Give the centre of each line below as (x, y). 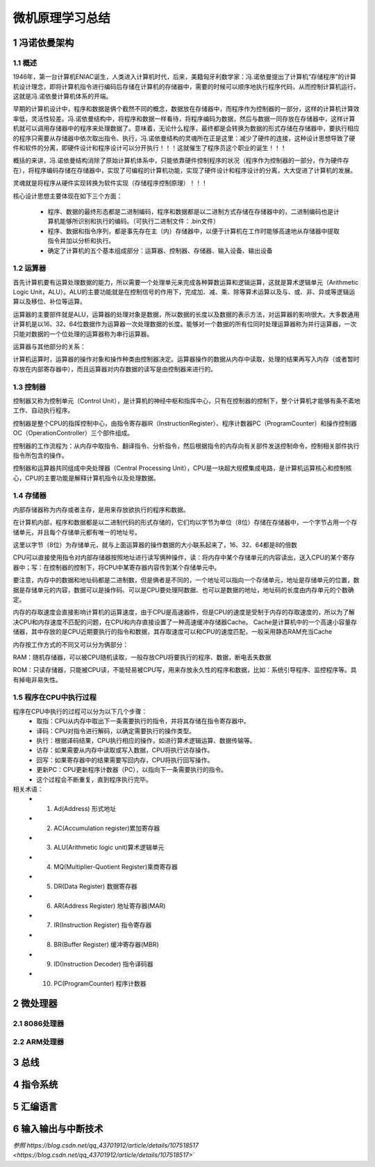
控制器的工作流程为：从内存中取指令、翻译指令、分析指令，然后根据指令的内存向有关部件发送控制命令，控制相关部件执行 (186, 446)
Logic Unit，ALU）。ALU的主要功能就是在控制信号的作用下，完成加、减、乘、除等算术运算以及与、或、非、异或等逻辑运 (184, 292)
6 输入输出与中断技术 (58, 1128)
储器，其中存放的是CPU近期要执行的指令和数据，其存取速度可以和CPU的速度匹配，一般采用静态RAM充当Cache (173, 632)
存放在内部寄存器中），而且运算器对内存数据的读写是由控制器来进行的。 (115, 369)
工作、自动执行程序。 (43, 410)
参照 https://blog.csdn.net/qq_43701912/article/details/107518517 (106, 1145)
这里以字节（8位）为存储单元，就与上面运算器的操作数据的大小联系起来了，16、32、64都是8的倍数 (155, 545)
